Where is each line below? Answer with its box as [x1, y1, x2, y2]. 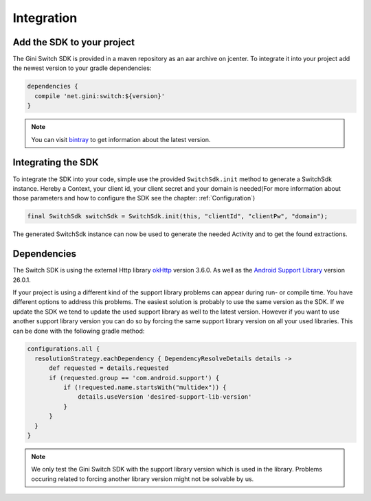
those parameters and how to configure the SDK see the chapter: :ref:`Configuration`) [12, 194, 256, 202]
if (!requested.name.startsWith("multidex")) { [63, 384, 227, 391]
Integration [12, 10, 78, 25]
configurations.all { [27, 345, 100, 353]
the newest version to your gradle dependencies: [12, 64, 152, 72]
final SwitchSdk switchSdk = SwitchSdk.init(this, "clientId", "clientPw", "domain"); [27, 213, 328, 220]
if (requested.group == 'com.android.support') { [49, 374, 220, 382]
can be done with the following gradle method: [12, 327, 145, 335]
